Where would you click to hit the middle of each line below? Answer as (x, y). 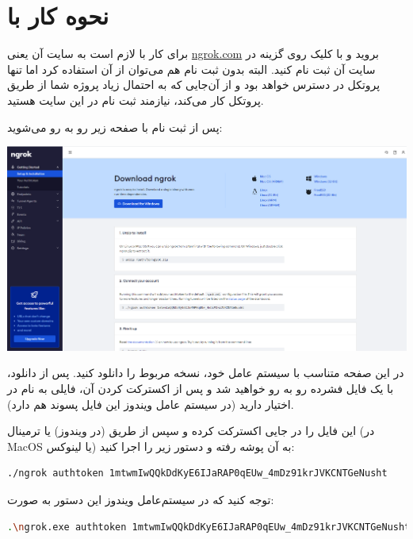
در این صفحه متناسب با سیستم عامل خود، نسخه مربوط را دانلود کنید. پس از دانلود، (206, 373)
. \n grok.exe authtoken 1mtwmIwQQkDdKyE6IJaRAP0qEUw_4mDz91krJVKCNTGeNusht (209, 527)
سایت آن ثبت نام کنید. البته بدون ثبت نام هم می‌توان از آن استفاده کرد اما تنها (191, 69)
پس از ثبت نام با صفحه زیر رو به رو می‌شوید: (115, 127)
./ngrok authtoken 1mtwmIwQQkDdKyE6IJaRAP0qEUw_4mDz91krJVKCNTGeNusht (197, 474)
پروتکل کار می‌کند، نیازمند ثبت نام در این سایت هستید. (136, 100)
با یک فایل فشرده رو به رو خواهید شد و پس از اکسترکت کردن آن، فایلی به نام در (201, 388)
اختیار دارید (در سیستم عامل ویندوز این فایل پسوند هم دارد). (151, 404)
